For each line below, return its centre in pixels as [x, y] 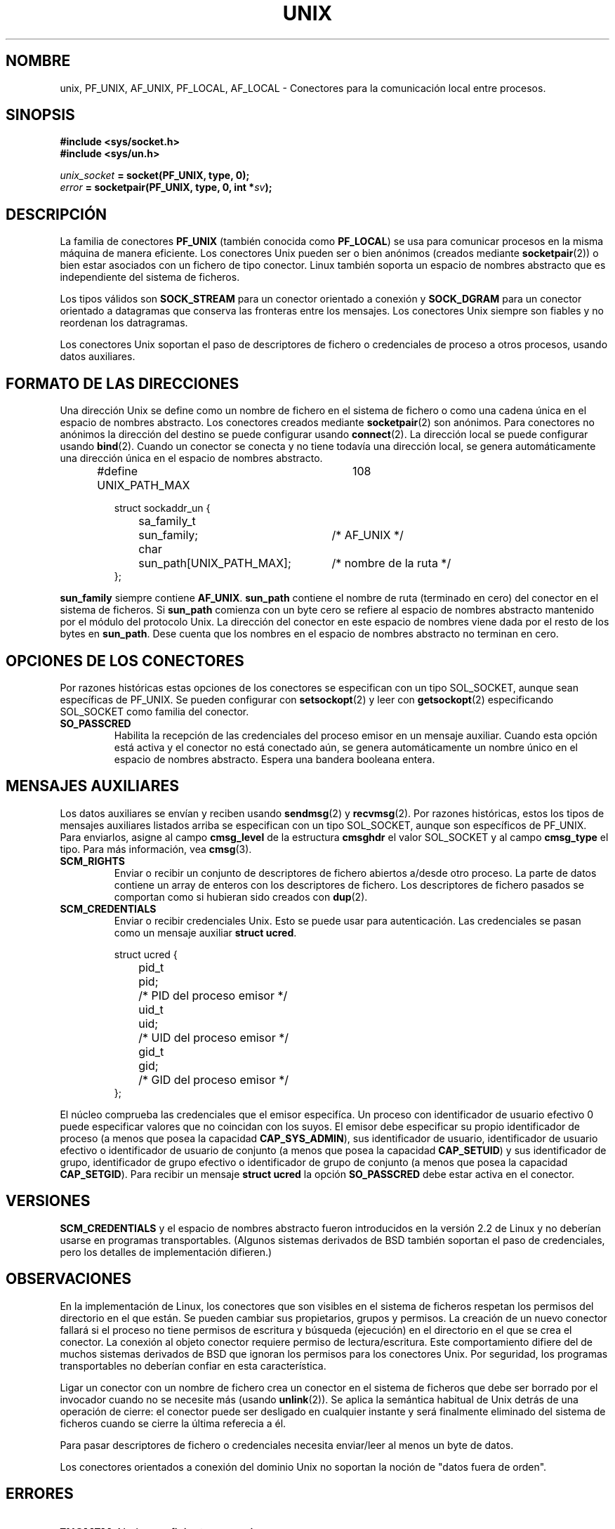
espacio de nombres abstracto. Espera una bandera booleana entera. [275, 759]
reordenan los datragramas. [124, 323]
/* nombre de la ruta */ [391, 563]
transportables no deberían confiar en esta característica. [193, 1365]
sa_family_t [167, 521]
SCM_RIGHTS [92, 861]
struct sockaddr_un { [162, 508]
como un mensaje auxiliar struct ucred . [205, 932]
